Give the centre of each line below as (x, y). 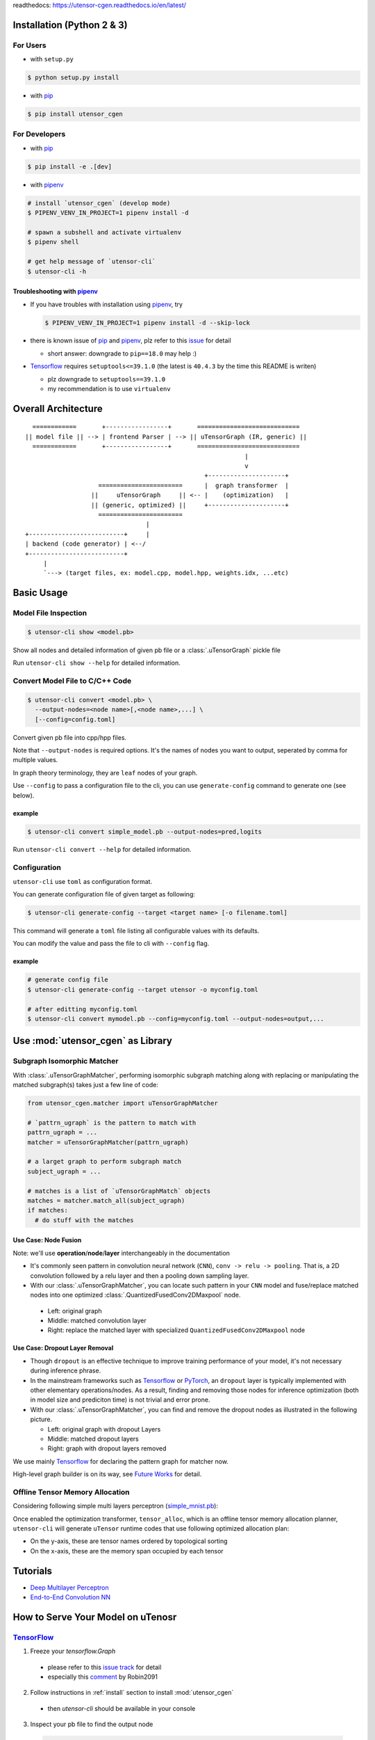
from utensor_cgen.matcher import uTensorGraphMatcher (123, 1104)
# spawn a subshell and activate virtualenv (105, 232)
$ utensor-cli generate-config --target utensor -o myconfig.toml (143, 989)
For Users (30, 45)
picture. (41, 1419)
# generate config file (68, 980)
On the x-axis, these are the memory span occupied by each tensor (127, 1551)
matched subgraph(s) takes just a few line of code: (86, 1085)
